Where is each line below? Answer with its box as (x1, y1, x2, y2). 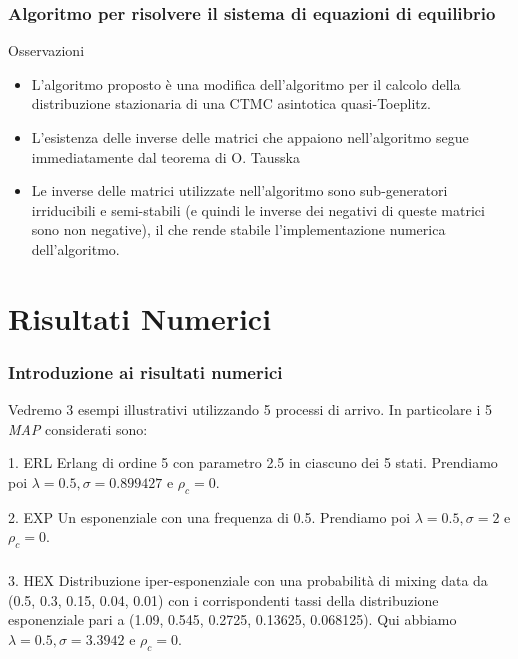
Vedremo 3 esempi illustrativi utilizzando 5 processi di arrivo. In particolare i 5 (8, 399, 492, 420)
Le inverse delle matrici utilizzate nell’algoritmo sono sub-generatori (31, 180, 448, 201)
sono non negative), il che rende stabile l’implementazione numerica (31, 219, 446, 240)
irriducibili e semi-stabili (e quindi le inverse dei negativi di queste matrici (31, 199, 485, 220)
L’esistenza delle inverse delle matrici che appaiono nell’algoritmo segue (31, 127, 469, 147)
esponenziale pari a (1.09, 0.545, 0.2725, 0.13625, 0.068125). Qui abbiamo (8, 609, 457, 630)
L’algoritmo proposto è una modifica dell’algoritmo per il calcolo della (31, 73, 461, 94)
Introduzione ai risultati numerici (8, 359, 283, 384)
